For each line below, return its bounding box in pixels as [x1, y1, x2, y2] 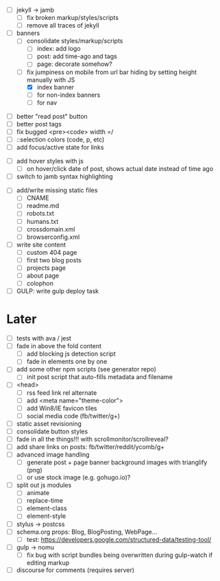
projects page [26, 264, 66, 272]
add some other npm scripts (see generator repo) [16, 365, 157, 374]
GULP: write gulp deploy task [16, 287, 99, 295]
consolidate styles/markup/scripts [26, 37, 123, 45]
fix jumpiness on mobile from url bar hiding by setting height [26, 68, 197, 76]
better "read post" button [16, 112, 88, 120]
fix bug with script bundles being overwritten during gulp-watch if [26, 551, 213, 559]
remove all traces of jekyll [26, 21, 100, 30]
